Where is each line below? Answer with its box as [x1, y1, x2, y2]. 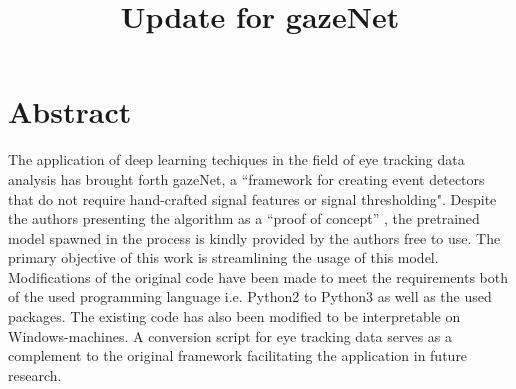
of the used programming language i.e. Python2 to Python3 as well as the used [8, 286, 492, 307]
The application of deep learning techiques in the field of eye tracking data [8, 149, 465, 170]
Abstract [8, 91, 132, 132]
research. [8, 364, 62, 385]
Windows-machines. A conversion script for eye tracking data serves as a [8, 325, 453, 346]
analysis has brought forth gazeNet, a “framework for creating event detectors [8, 168, 485, 189]
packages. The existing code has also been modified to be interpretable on [8, 306, 461, 327]
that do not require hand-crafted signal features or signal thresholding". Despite [8, 188, 497, 209]
